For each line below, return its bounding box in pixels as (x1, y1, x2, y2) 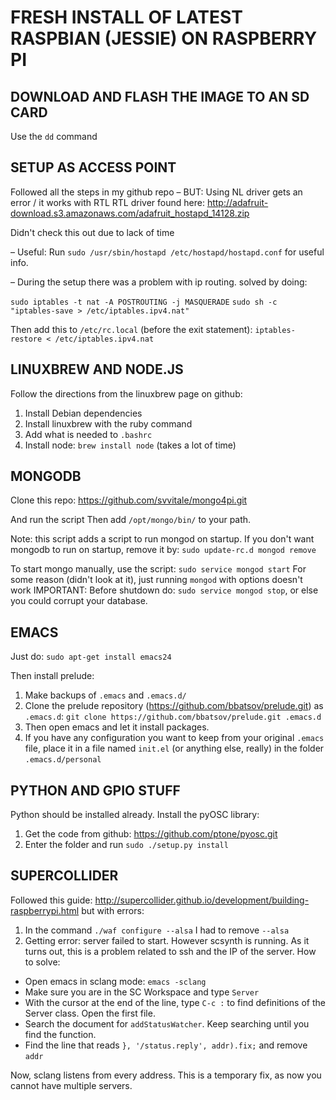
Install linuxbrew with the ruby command (24, 417, 193, 430)
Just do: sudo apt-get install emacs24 (10, 651, 172, 663)
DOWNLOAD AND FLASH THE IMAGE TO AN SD (10, 88, 310, 105)
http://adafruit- (206, 196, 269, 208)
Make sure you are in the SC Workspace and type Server (24, 986, 260, 998)
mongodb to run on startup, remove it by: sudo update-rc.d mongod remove (10, 544, 317, 556)
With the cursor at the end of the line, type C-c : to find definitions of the (24, 996, 326, 1008)
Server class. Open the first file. (24, 1007, 156, 1019)
